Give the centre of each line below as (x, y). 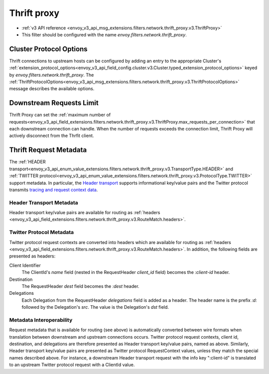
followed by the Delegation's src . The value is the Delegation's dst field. (95, 307)
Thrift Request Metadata (48, 150)
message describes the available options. (52, 89)
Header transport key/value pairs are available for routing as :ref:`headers (85, 213)
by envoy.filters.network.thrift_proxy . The (52, 75)
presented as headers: (32, 256)
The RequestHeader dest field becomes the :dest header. (80, 286)
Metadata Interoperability (41, 320)
